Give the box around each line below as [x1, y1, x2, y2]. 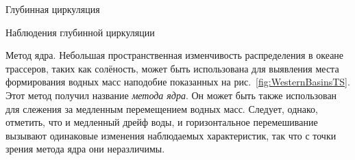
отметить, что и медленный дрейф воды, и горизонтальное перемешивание [5, 115, 318, 129]
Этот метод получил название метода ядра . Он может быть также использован [5, 88, 337, 102]
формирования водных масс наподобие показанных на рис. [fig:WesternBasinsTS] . [5, 75, 350, 89]
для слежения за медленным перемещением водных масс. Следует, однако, [5, 101, 318, 116]
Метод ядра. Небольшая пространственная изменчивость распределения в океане [5, 48, 344, 62]
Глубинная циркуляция [5, 2, 100, 16]
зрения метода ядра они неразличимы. [5, 142, 165, 156]
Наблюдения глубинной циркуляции [5, 25, 155, 39]
